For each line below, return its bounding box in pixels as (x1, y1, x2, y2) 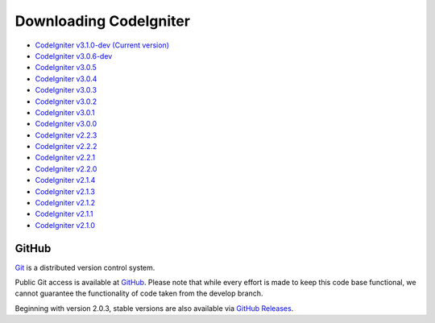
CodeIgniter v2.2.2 (35, 142, 97, 151)
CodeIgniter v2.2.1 (35, 153, 96, 163)
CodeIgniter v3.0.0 (35, 119, 97, 129)
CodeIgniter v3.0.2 (35, 97, 97, 106)
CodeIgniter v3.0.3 (35, 85, 97, 95)
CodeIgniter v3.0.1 (35, 107, 96, 117)
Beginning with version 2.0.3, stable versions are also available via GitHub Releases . (14, 303, 294, 313)
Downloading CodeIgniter (14, 12, 191, 30)
